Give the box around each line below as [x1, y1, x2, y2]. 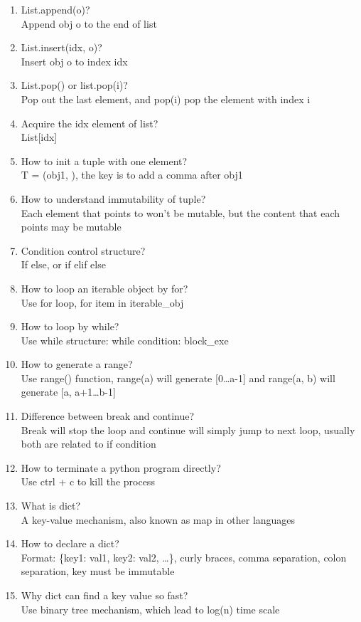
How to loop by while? [21, 319, 119, 334]
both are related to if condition [21, 436, 156, 451]
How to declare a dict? [21, 536, 119, 551]
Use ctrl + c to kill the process [21, 474, 155, 489]
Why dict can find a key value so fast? [21, 588, 188, 602]
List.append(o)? [21, 2, 90, 16]
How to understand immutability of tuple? [21, 191, 206, 206]
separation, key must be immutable [21, 564, 175, 579]
